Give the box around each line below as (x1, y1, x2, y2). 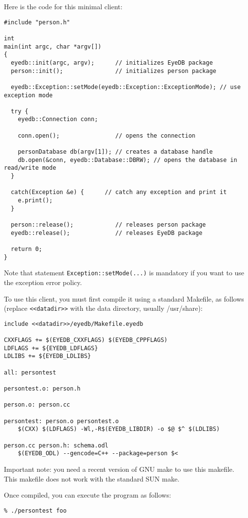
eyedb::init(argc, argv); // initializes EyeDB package (11, 59, 213, 66)
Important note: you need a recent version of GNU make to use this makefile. (4, 464, 234, 474)
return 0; (11, 245, 42, 252)
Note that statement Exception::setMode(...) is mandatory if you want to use (4, 268, 244, 278)
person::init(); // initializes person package (11, 67, 216, 74)
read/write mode (4, 164, 56, 172)
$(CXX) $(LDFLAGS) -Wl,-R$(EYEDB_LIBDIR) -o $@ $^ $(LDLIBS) (18, 426, 220, 433)
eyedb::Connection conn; (18, 116, 98, 123)
